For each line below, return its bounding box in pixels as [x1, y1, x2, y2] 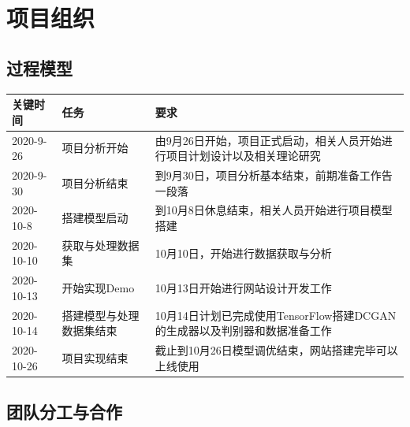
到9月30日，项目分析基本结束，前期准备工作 [155, 166, 382, 183]
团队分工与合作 [6, 399, 122, 424]
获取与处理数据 [61, 236, 140, 253]
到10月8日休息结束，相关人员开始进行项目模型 [155, 202, 393, 218]
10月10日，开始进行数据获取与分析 [155, 244, 332, 261]
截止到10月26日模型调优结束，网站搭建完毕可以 [155, 342, 398, 358]
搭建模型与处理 [61, 306, 140, 323]
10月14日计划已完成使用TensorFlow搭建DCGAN [155, 306, 397, 323]
